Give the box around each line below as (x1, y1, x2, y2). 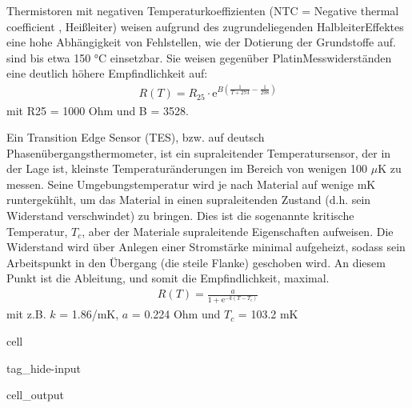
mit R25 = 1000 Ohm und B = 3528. (6, 102, 189, 118)
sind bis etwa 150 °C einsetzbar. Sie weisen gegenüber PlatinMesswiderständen (6, 49, 392, 66)
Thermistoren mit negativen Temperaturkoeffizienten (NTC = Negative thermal (6, 2, 399, 18)
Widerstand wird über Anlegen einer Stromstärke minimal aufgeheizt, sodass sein (6, 238, 406, 255)
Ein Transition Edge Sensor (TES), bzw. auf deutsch (6, 129, 265, 146)
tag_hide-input (6, 359, 81, 376)
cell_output (6, 386, 64, 403)
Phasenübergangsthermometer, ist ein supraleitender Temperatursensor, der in (6, 144, 391, 161)
